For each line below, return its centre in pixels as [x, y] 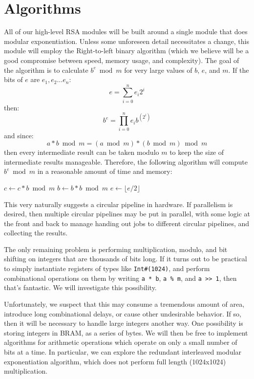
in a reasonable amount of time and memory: [105, 171]
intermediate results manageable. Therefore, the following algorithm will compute [126, 161]
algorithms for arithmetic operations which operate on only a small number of [121, 342]
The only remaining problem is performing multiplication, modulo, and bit [116, 249]
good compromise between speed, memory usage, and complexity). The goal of [122, 60]
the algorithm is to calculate [46, 70]
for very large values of [158, 70]
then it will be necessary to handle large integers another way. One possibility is [124, 323]
